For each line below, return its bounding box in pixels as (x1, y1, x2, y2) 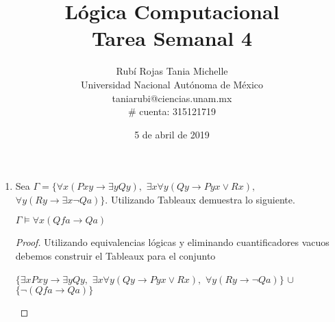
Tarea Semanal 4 (91, 24, 253, 52)
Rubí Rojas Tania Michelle (116, 64, 228, 78)
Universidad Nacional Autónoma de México (80, 77, 264, 91)
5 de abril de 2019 (134, 127, 210, 141)
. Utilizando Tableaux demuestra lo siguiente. (105, 192, 295, 206)
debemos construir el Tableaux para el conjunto (15, 249, 216, 263)
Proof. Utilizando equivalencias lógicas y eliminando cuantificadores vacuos (15, 235, 330, 249)
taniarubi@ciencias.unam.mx (112, 90, 232, 105)
